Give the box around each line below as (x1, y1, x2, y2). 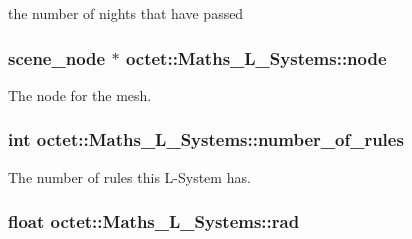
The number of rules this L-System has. (8, 166, 251, 187)
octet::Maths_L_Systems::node (125, 45, 387, 70)
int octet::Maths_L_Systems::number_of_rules (8, 127, 404, 152)
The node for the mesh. (8, 84, 152, 105)
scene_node (8, 45, 106, 70)
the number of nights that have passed (8, 3, 244, 23)
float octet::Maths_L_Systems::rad (8, 209, 300, 234)
